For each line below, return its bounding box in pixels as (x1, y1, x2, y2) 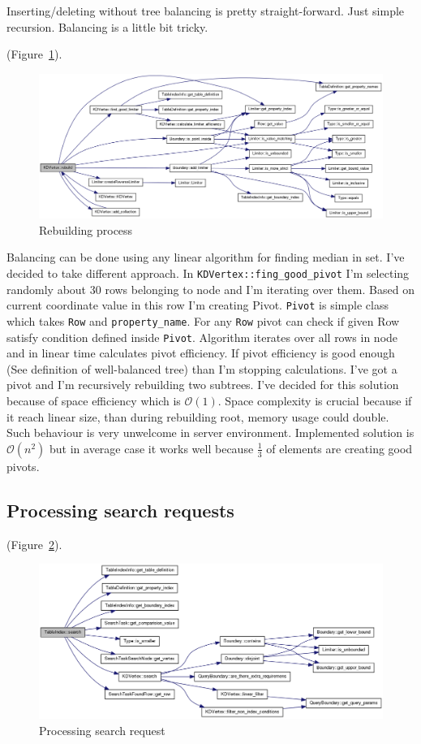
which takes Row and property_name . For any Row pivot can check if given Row (6, 312, 400, 329)
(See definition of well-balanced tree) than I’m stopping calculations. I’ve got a (6, 360, 397, 377)
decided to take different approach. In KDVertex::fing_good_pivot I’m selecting (6, 265, 410, 282)
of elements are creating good (266, 439, 413, 456)
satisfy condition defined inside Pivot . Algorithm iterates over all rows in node (6, 328, 398, 345)
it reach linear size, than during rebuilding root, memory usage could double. (6, 408, 389, 425)
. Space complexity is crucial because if (217, 392, 412, 409)
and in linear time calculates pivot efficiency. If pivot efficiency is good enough (6, 344, 395, 361)
